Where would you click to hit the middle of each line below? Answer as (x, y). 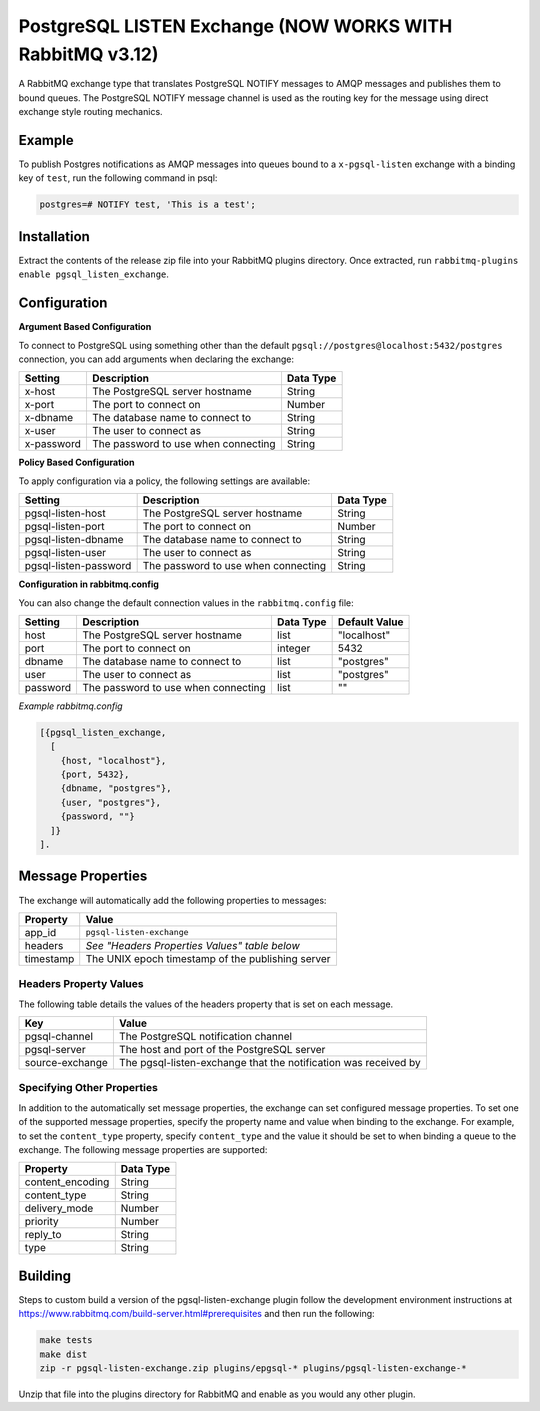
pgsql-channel (59, 1037)
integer (293, 648)
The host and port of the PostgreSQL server (222, 1050)
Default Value (370, 622)
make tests (66, 1340)
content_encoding (67, 1182)
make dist (63, 1354)
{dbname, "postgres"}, (116, 788)
